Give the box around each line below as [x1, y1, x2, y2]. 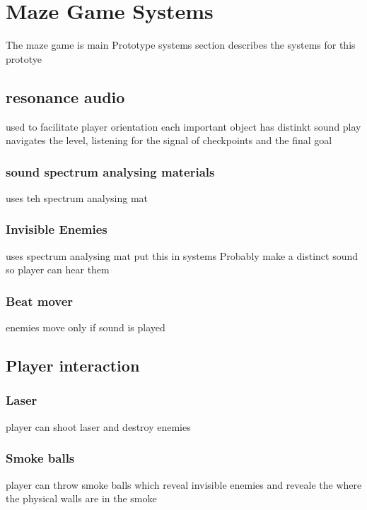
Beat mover [6, 292, 74, 309]
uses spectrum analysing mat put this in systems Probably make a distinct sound [6, 248, 359, 263]
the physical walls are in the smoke [6, 491, 157, 506]
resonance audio [6, 85, 125, 107]
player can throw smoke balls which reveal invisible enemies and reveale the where [6, 477, 362, 492]
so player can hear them [6, 262, 110, 277]
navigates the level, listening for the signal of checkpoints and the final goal [6, 133, 332, 148]
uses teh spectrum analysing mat [6, 190, 148, 205]
